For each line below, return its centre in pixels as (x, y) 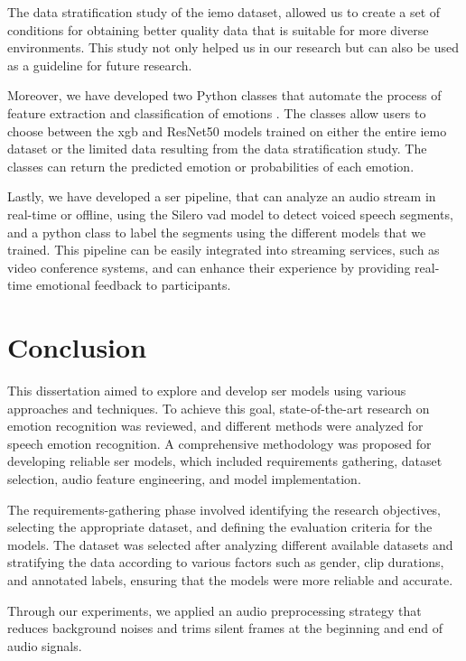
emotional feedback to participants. (133, 285)
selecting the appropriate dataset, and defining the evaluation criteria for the (220, 527)
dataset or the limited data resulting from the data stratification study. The (217, 149)
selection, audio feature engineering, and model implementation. (184, 479)
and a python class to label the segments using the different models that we (217, 232)
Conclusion (77, 347)
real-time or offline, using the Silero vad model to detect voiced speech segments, (230, 214)
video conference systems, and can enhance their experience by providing (209, 267)
